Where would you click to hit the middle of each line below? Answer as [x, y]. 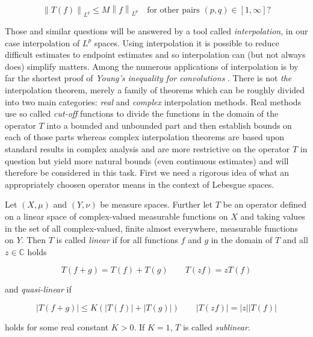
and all [295, 240]
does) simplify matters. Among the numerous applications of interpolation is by [152, 66]
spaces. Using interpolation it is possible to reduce [187, 42]
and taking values [273, 216]
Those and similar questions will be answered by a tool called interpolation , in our [156, 31]
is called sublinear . [216, 326]
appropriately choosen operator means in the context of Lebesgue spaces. [140, 184]
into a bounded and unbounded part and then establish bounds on [169, 125]
